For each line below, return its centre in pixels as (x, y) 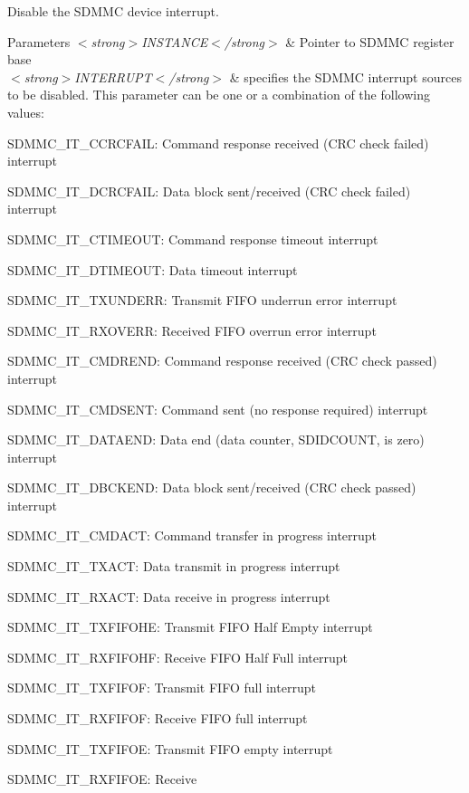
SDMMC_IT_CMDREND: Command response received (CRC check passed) (222, 361)
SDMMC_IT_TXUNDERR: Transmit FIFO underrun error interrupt (202, 300)
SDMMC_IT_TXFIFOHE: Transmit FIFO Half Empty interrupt (190, 627)
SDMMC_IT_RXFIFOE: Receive (102, 779)
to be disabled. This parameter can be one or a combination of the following (219, 95)
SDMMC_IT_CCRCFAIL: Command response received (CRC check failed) (218, 143)
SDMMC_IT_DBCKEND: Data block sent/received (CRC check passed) (212, 487)
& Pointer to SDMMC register (370, 41)
